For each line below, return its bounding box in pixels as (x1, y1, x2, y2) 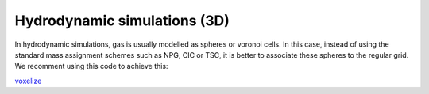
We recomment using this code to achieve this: (14, 62, 168, 71)
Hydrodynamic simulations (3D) (14, 12, 230, 29)
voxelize (14, 76, 42, 85)
